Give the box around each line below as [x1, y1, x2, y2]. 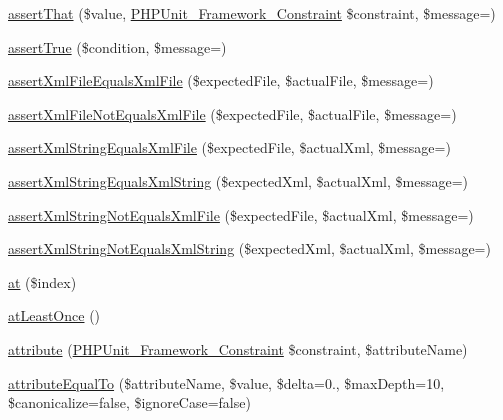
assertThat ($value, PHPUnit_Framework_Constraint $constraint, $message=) [8, 3, 496, 23]
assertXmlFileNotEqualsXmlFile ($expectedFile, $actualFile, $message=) [8, 103, 457, 124]
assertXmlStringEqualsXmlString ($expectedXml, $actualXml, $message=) [8, 170, 468, 191]
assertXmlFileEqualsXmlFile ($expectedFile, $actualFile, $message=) [8, 70, 434, 91]
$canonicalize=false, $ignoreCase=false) [8, 392, 251, 413]
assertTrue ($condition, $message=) [8, 36, 227, 57]
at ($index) [8, 271, 77, 292]
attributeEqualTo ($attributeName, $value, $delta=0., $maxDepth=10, [8, 372, 445, 393]
